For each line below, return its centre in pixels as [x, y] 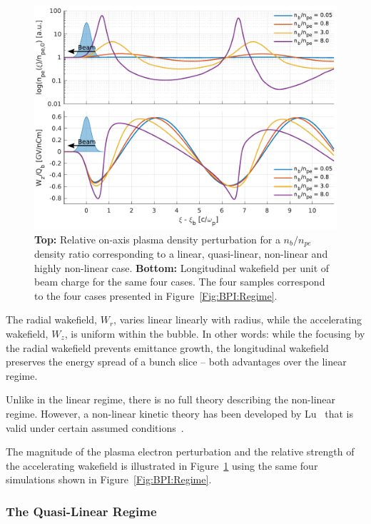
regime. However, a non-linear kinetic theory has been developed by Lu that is [179, 413]
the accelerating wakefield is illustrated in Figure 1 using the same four [162, 465]
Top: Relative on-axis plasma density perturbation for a [157, 239]
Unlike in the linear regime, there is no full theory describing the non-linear [171, 399]
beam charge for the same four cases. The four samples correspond [180, 282]
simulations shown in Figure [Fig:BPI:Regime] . [109, 479]
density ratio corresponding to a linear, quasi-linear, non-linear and [181, 254]
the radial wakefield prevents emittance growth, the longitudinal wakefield [167, 347]
